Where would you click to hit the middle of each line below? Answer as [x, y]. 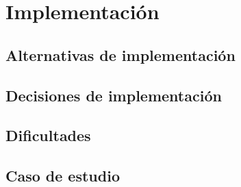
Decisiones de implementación [114, 95]
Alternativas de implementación [120, 54]
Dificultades [48, 135]
